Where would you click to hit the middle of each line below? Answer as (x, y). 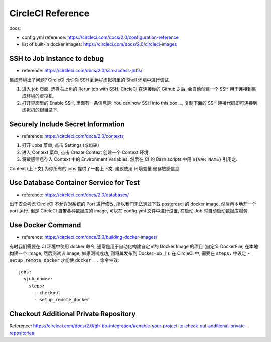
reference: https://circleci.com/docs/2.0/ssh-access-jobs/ (82, 71)
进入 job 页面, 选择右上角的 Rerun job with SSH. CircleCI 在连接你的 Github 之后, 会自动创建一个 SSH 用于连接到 (137, 89)
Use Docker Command (45, 225)
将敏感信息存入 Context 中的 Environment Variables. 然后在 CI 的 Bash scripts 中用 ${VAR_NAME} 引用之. (130, 159)
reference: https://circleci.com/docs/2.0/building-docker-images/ (90, 237)
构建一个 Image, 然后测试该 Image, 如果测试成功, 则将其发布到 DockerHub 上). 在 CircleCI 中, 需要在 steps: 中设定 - (130, 253)
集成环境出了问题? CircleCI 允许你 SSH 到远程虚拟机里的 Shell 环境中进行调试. (90, 80)
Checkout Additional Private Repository (73, 314)
